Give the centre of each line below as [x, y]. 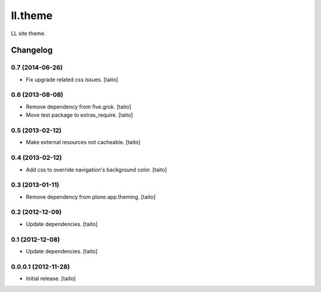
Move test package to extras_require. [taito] [79, 115]
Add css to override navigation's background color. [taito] [97, 169]
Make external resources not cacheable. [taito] [83, 142]
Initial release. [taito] [51, 279]
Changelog [32, 50]
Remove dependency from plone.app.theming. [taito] [91, 197]
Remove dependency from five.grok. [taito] [78, 107]
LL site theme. [28, 33]
